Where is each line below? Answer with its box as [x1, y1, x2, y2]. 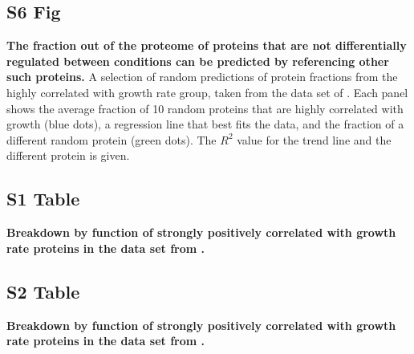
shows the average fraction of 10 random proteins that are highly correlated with [6, 100, 404, 116]
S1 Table [6, 186, 80, 211]
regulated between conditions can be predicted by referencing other [6, 52, 389, 69]
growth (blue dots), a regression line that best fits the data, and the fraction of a [6, 116, 404, 132]
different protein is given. [6, 147, 130, 164]
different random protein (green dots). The [6, 131, 217, 148]
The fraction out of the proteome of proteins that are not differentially [6, 37, 407, 54]
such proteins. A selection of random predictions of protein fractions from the [6, 68, 398, 85]
